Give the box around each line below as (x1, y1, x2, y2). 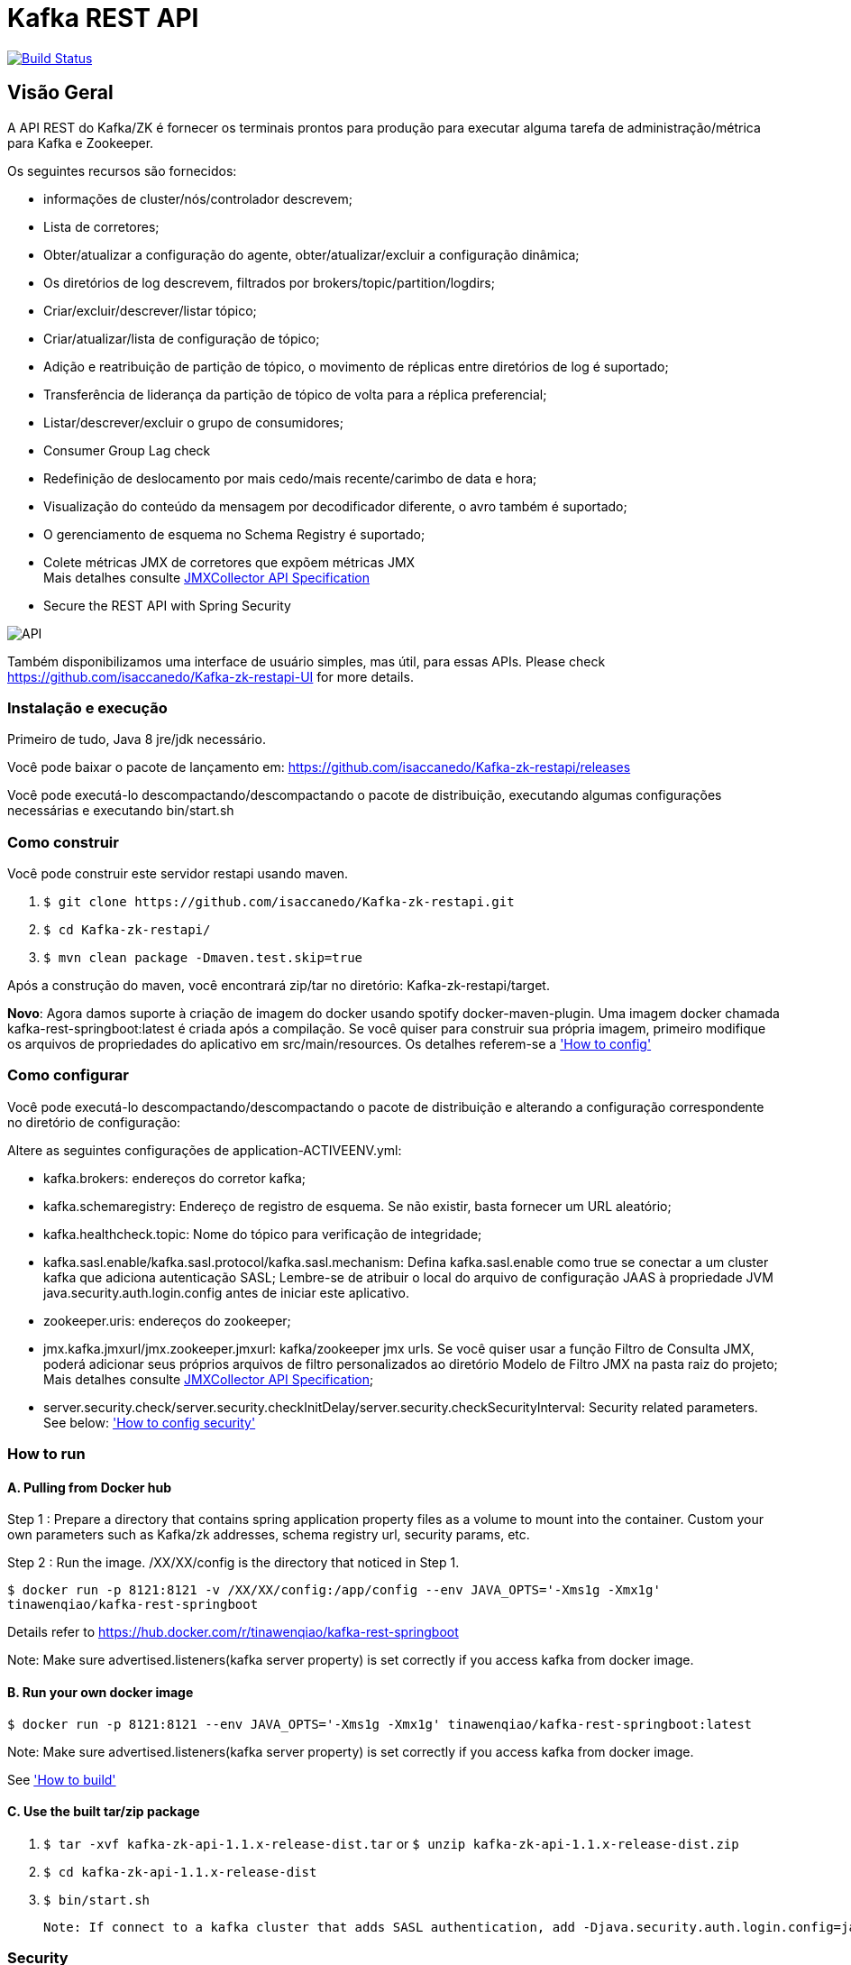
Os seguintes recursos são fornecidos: (7, 162, 237, 179)
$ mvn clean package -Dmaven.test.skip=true (43, 950, 363, 966)
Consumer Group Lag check (43, 442, 211, 458)
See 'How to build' (7, 1771, 116, 1787)
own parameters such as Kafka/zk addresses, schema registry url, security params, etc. (7, 1527, 530, 1543)
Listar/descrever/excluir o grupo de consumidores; (43, 414, 343, 430)
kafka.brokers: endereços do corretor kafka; (43, 1170, 307, 1186)
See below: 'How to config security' (43, 1414, 256, 1430)
